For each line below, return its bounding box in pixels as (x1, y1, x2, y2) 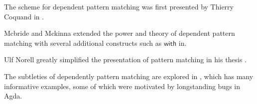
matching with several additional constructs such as (4, 37, 162, 48)
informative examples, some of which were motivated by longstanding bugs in (4, 81, 241, 91)
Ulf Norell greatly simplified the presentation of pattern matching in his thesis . (4, 54, 247, 65)
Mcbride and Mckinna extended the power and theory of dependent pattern (4, 28, 235, 38)
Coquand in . (4, 11, 44, 21)
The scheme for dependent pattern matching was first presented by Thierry (4, 1, 234, 11)
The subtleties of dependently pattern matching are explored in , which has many (4, 71, 254, 81)
